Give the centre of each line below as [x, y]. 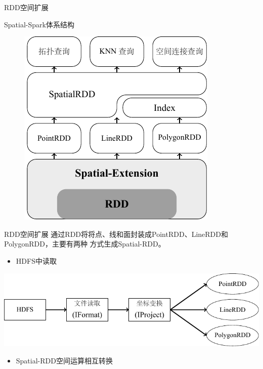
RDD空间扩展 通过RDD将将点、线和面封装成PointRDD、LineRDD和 [116, 234]
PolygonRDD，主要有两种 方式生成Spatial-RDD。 [85, 244]
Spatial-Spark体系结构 [39, 24]
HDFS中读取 [36, 260]
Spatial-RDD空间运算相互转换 [64, 360]
